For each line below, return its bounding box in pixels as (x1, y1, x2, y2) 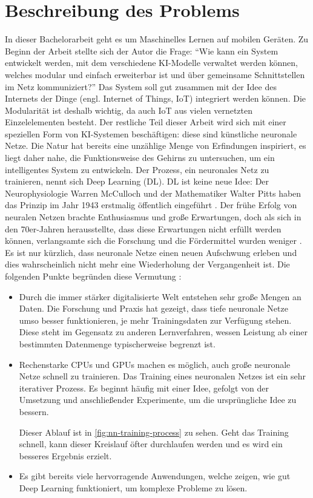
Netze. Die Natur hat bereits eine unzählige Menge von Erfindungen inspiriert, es (5, 139, 306, 152)
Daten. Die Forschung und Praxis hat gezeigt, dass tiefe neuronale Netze (19, 302, 288, 315)
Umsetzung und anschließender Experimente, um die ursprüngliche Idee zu (19, 393, 297, 406)
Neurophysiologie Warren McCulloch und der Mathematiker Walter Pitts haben (5, 186, 301, 199)
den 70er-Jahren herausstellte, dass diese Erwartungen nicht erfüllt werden (5, 222, 282, 235)
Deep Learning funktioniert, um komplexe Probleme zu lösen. (19, 481, 248, 494)
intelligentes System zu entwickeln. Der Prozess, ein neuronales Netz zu (5, 163, 269, 175)
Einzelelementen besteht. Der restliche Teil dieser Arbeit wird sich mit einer (5, 116, 286, 128)
